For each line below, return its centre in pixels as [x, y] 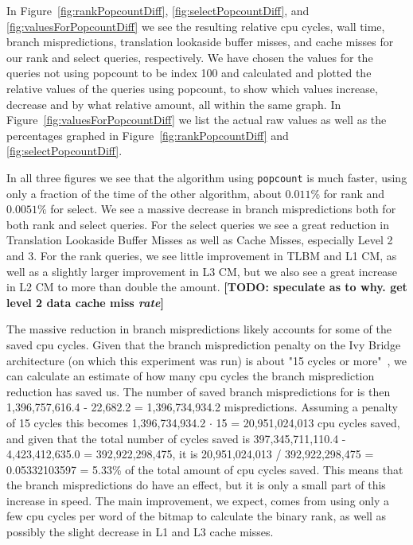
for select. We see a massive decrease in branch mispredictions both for [223, 209]
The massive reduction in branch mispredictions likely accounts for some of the [199, 329]
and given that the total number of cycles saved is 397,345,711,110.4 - [176, 438]
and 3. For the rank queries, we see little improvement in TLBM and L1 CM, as [202, 255]
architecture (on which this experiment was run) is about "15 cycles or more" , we [206, 360]
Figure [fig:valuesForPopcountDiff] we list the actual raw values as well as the [197, 120]
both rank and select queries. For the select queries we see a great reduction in [198, 224]
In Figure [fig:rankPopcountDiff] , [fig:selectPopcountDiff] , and [158, 10]
